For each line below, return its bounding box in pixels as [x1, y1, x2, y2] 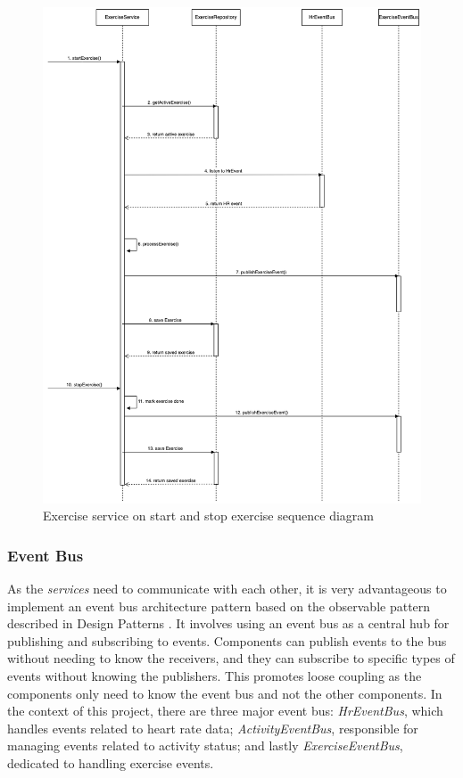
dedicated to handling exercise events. [7, 753, 214, 772]
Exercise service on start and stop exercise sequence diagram [43, 506, 375, 525]
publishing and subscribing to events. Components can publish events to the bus [7, 631, 447, 650]
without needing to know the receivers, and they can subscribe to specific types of [7, 649, 455, 667]
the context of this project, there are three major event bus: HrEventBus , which [7, 701, 443, 720]
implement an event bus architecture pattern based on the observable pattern [7, 596, 431, 615]
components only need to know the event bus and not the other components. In [7, 684, 442, 702]
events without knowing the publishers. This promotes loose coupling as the [7, 667, 422, 684]
